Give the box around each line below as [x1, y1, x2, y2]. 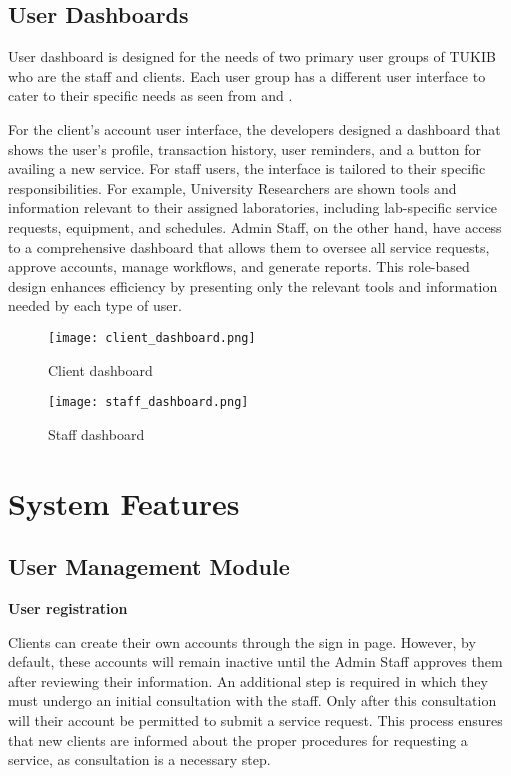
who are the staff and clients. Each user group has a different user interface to [8, 65, 486, 86]
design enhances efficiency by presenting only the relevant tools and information [8, 275, 498, 296]
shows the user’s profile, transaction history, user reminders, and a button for [8, 138, 482, 159]
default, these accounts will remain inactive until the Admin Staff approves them [8, 651, 503, 672]
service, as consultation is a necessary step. [8, 749, 271, 770]
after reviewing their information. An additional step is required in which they [8, 670, 488, 691]
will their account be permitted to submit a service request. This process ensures [8, 709, 503, 730]
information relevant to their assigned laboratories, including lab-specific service [8, 197, 498, 218]
